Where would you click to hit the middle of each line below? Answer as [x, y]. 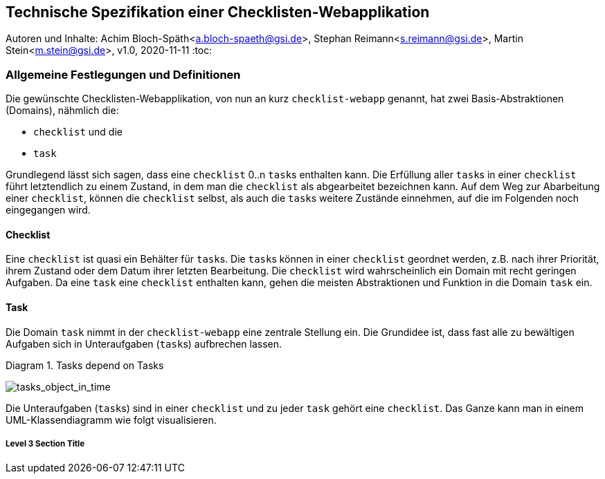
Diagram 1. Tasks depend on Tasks [85, 365]
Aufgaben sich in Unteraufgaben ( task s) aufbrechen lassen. [144, 344]
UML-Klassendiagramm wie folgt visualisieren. [111, 420]
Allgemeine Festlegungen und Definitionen [123, 74]
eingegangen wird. [48, 210]
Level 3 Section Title [45, 444]
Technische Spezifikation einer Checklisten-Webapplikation [218, 12]
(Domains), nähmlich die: [62, 111]
